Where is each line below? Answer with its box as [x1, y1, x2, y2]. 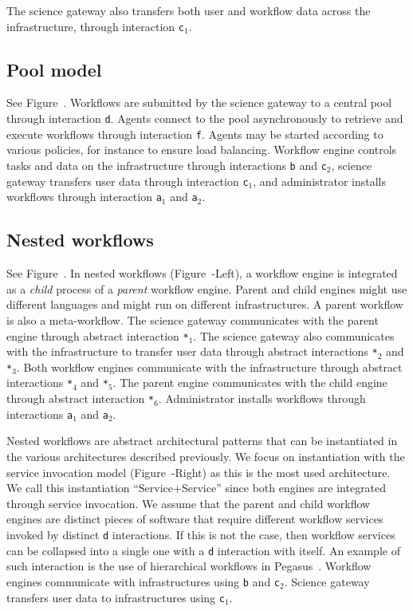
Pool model [6, 57, 102, 81]
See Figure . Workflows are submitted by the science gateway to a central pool [6, 94, 392, 111]
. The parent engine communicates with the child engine [112, 374, 387, 391]
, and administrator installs [253, 172, 387, 189]
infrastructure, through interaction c [6, 18, 184, 34]
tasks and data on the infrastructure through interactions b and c [6, 156, 327, 173]
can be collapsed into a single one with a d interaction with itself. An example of [6, 542, 400, 558]
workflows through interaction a [6, 188, 162, 205]
